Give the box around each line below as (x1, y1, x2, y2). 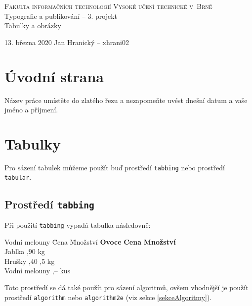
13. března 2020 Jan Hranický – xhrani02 (4, 37, 129, 47)
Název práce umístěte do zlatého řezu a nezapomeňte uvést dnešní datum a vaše (4, 95, 248, 105)
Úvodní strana (4, 66, 104, 86)
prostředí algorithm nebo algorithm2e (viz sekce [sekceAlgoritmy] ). (4, 292, 212, 302)
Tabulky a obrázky (4, 20, 61, 31)
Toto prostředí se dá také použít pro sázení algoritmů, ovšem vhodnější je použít (4, 282, 249, 292)
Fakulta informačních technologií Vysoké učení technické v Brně (4, 1, 212, 11)
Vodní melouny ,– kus (4, 265, 71, 276)
